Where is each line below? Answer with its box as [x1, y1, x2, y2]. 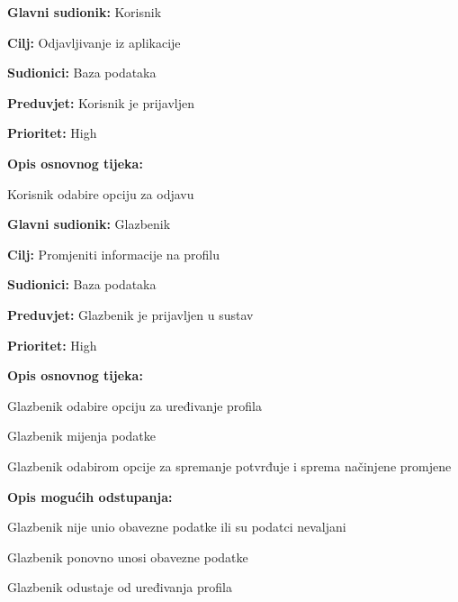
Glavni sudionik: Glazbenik [7, 214, 171, 233]
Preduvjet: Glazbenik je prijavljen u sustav [7, 305, 254, 324]
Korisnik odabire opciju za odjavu [7, 184, 194, 203]
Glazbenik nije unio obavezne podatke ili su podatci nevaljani [7, 517, 346, 536]
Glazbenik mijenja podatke [7, 426, 157, 445]
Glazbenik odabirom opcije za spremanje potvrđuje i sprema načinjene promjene [7, 456, 452, 475]
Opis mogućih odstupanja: [7, 487, 173, 506]
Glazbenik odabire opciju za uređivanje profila [7, 396, 262, 415]
